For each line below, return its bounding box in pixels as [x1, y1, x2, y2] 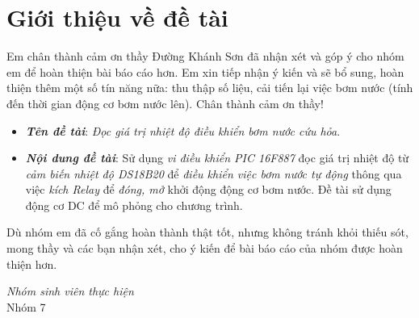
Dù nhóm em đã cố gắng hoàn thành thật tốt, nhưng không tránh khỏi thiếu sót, [6, 224, 409, 241]
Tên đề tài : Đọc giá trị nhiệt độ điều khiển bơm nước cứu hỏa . [25, 122, 341, 139]
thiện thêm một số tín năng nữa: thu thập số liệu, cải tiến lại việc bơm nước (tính [6, 79, 413, 96]
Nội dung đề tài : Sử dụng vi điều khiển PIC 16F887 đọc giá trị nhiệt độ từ [25, 149, 409, 166]
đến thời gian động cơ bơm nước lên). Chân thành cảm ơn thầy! [6, 94, 324, 111]
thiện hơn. [6, 255, 57, 272]
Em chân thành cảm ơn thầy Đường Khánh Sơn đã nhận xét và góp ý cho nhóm [6, 48, 404, 65]
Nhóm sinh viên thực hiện [6, 282, 134, 299]
